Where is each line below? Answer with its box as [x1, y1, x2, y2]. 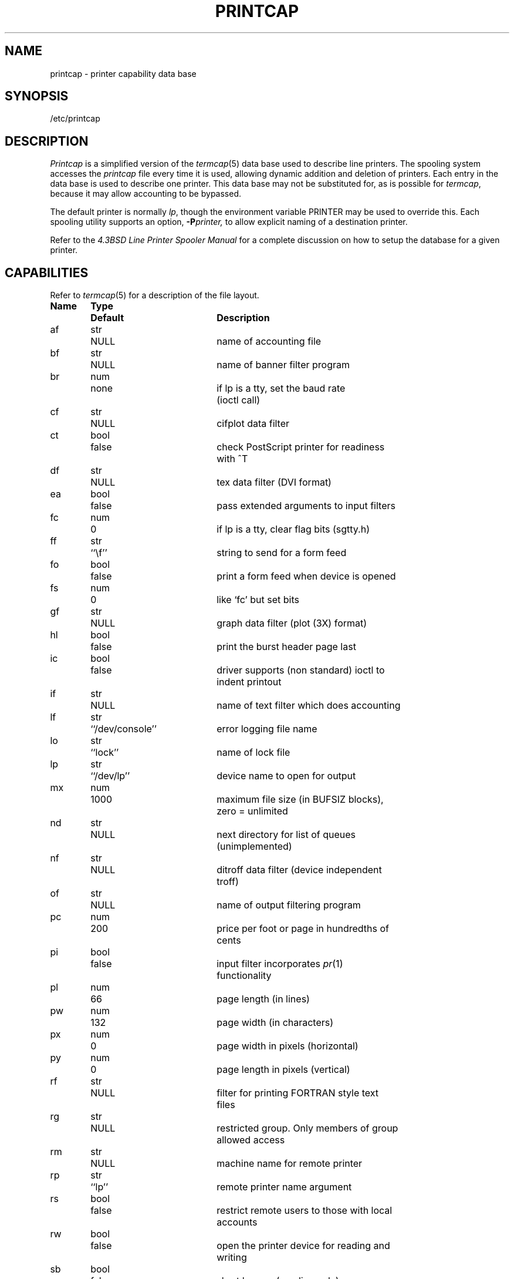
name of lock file [217, 746, 290, 759]
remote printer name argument [217, 1181, 352, 1193]
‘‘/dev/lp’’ [90, 770, 130, 782]
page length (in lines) [217, 993, 310, 1005]
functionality [217, 970, 272, 982]
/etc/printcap [50, 113, 100, 124]
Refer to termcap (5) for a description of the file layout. [50, 290, 259, 301]
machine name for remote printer [217, 1157, 363, 1170]
